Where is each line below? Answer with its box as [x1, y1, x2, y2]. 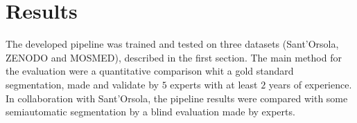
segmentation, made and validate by [6, 77, 159, 91]
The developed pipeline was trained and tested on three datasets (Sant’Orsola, [6, 37, 339, 51]
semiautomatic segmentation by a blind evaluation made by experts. [6, 104, 295, 119]
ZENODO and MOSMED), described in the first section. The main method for [6, 50, 342, 64]
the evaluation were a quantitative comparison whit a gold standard [6, 64, 294, 78]
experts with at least [170, 77, 258, 91]
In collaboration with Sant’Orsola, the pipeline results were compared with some [6, 91, 348, 105]
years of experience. [268, 77, 352, 91]
